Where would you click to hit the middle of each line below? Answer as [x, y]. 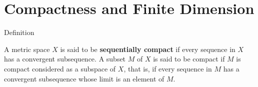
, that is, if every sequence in [168, 68]
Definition [19, 32]
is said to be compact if [189, 59]
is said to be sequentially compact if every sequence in [148, 49]
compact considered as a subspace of [60, 68]
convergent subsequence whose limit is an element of [84, 78]
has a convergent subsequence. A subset [65, 59]
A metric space [27, 49]
